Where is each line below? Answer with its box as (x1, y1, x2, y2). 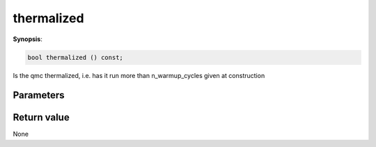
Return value (13, 111, 70, 123)
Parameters (13, 89, 65, 101)
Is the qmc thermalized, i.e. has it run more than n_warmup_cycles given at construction (13, 71, 265, 79)
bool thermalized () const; (27, 53, 123, 61)
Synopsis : (13, 35, 43, 43)
